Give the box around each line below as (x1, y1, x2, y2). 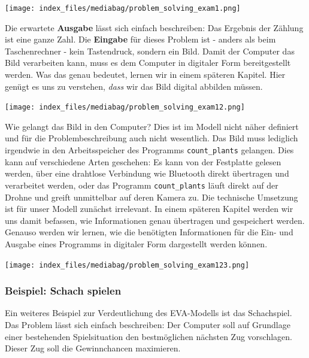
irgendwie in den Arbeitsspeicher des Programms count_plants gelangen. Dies (5, 144, 294, 156)
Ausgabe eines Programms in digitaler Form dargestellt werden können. (5, 237, 268, 250)
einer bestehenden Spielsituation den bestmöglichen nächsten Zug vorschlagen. (5, 330, 292, 342)
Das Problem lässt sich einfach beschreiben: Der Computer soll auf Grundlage (5, 318, 290, 330)
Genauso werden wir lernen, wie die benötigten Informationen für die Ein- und (5, 226, 293, 238)
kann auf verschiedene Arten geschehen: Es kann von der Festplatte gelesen (5, 155, 281, 168)
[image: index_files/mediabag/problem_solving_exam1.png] (5, 4, 241, 13)
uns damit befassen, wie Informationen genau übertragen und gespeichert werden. (5, 214, 305, 226)
